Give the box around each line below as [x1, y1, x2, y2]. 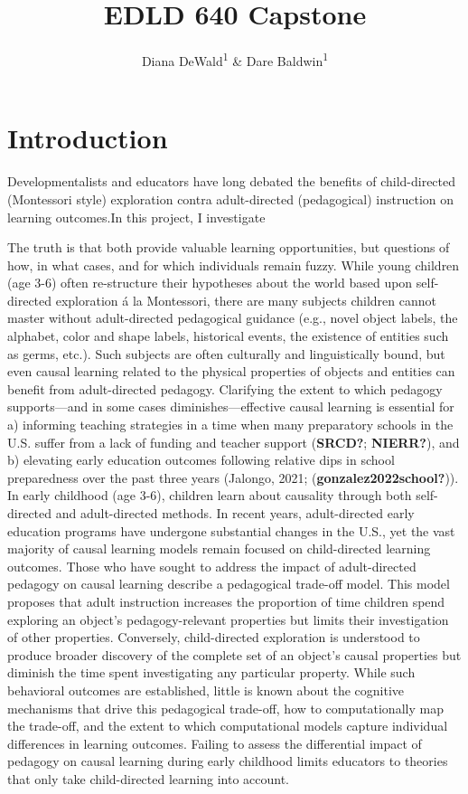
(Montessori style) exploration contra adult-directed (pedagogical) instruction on [7, 189, 454, 208]
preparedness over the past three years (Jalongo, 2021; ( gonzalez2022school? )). [7, 468, 459, 487]
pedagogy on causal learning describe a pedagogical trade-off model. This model [7, 574, 450, 593]
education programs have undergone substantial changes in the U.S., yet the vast [7, 521, 455, 540]
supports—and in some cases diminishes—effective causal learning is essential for [7, 397, 454, 416]
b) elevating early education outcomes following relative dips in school [7, 450, 395, 469]
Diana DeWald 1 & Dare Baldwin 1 [141, 49, 329, 70]
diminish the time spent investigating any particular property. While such [7, 663, 416, 682]
